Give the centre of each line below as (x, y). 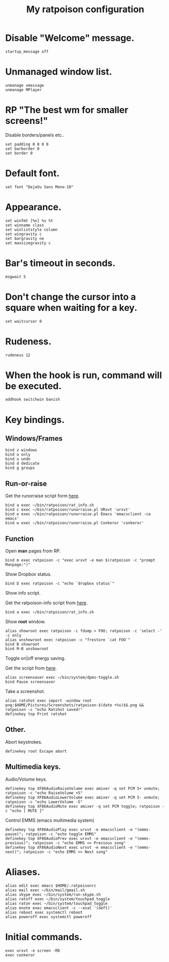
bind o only (18, 455)
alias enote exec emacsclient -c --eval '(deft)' (59, 908)
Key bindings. (35, 420)
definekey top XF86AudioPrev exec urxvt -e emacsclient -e (69, 838)
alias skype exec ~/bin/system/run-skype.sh (53, 894)
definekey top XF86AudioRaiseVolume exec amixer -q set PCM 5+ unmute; (82, 788)
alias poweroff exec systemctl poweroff (49, 917)
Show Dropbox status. (28, 574)
